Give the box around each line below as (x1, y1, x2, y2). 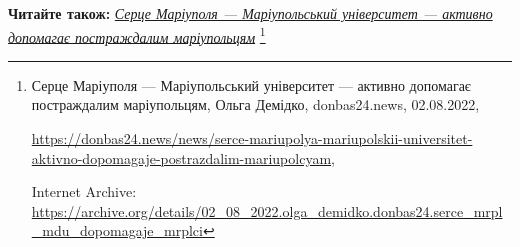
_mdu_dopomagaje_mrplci (31, 220, 203, 241)
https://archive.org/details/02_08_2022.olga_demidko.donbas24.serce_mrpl (31, 200, 503, 221)
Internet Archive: (31, 181, 137, 202)
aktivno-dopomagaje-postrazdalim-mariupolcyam (31, 147, 332, 168)
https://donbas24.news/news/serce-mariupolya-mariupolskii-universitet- (31, 128, 473, 149)
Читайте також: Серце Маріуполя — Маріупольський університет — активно (8, 3, 493, 23)
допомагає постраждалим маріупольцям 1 (8, 23, 266, 47)
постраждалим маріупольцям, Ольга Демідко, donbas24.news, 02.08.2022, (31, 94, 480, 115)
